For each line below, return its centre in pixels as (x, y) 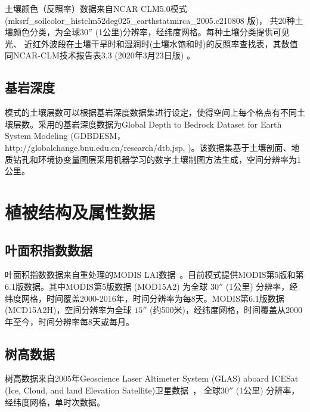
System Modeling (36, 136)
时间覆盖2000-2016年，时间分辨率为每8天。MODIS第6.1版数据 (165, 298)
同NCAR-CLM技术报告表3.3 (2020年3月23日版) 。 (100, 55)
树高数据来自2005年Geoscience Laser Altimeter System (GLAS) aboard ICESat (152, 378)
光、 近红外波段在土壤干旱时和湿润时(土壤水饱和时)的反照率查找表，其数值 (151, 43)
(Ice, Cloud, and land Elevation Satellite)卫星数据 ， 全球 (113, 390)
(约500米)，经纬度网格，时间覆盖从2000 (226, 310)
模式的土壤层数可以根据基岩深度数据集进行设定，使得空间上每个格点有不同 (151, 112)
